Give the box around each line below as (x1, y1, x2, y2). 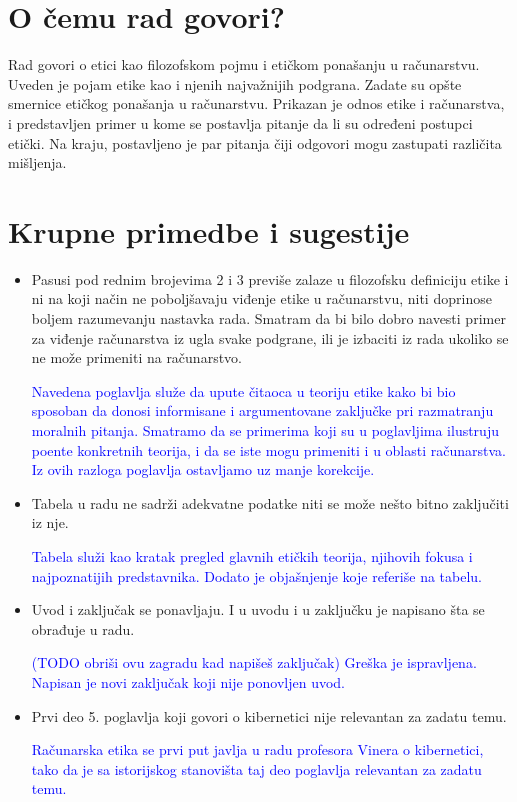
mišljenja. (8, 152, 67, 173)
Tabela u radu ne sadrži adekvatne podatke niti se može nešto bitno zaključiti (31, 492, 509, 513)
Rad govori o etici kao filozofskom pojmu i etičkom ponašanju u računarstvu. (8, 54, 480, 75)
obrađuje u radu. (31, 618, 135, 639)
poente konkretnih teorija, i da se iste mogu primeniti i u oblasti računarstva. (31, 439, 506, 460)
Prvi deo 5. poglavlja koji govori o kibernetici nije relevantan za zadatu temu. (31, 705, 507, 726)
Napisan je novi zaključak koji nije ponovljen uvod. (31, 671, 345, 692)
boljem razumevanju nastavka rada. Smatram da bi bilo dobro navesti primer (31, 308, 506, 328)
